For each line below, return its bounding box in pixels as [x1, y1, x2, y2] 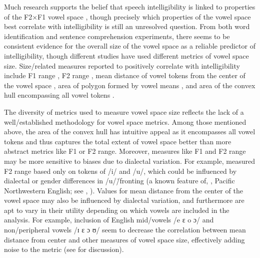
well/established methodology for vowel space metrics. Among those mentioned [4, 116, 246, 127]
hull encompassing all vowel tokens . [4, 90, 114, 100]
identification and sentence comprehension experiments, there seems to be [4, 31, 230, 41]
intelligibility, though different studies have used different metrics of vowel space [4, 50, 249, 61]
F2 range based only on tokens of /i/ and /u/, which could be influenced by [4, 165, 237, 176]
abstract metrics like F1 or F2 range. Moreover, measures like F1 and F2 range [4, 146, 246, 156]
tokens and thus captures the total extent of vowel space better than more [4, 136, 231, 146]
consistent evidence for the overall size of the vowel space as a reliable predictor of [4, 41, 255, 51]
